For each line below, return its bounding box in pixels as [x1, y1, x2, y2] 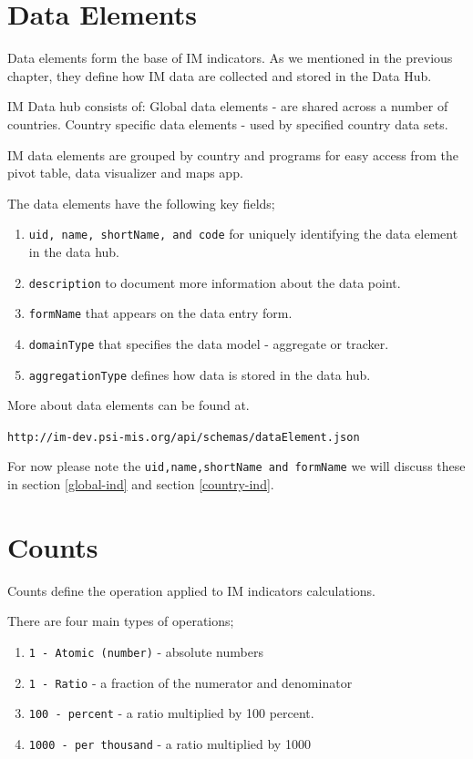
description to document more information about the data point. [28, 272, 401, 292]
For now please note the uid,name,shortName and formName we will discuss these [7, 456, 466, 476]
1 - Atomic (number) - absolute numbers [28, 641, 263, 661]
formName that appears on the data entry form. [28, 303, 293, 323]
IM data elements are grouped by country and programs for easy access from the [7, 145, 458, 164]
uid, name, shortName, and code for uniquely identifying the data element [28, 224, 458, 243]
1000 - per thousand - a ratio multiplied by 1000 [28, 733, 311, 753]
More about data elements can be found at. [7, 395, 250, 415]
